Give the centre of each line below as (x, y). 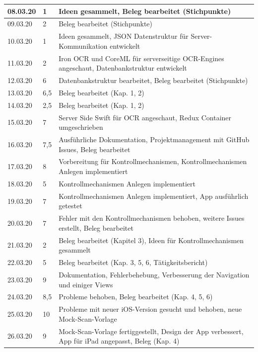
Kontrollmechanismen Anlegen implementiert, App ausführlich (154, 196)
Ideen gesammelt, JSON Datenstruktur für (124, 36)
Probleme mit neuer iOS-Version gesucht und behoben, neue (150, 309)
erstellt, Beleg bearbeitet (96, 227)
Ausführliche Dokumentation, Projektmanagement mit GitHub (154, 139)
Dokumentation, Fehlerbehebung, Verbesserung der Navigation (154, 274)
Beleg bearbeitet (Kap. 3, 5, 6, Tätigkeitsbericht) (133, 262)
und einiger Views (86, 284)
